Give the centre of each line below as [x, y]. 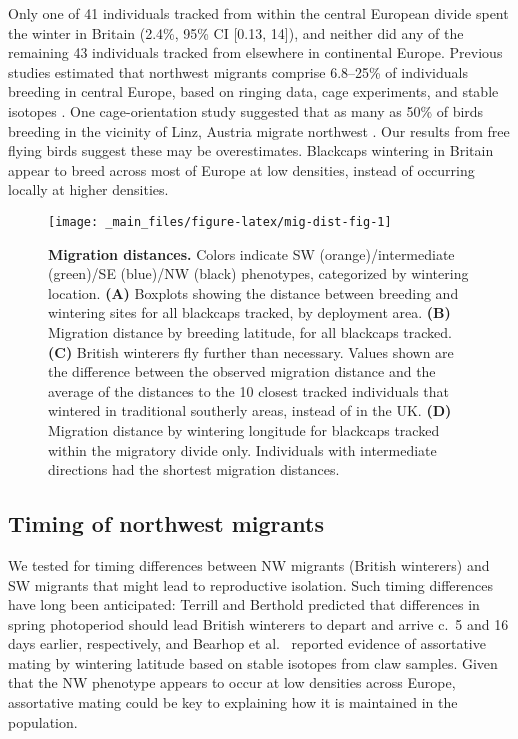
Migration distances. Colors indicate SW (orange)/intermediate [251, 253]
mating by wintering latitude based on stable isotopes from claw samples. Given [253, 662]
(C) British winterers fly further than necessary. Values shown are [251, 351]
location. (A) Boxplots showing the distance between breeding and [253, 292]
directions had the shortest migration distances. [194, 469]
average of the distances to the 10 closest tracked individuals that [248, 390]
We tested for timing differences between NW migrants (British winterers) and [249, 564]
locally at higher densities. [88, 189]
